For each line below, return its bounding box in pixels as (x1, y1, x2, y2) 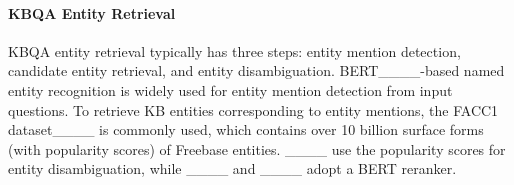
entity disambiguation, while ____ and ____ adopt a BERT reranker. (8, 158, 457, 179)
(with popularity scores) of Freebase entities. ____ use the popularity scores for (8, 138, 506, 159)
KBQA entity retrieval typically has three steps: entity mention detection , (8, 40, 461, 61)
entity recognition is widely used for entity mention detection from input (8, 79, 453, 100)
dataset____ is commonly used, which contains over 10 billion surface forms (8, 119, 484, 140)
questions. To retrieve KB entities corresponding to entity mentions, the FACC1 (8, 99, 499, 120)
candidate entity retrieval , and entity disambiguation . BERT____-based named (8, 60, 505, 81)
